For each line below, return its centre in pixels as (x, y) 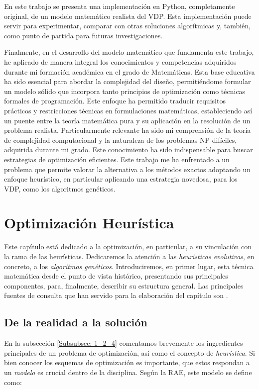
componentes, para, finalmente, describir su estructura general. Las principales (124, 285)
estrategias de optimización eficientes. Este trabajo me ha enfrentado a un (117, 159)
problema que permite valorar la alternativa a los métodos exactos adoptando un (128, 169)
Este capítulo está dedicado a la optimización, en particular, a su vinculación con (128, 246)
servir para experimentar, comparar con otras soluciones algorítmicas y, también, (128, 26)
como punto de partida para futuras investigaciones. (83, 35)
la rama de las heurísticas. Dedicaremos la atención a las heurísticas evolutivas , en (129, 256)
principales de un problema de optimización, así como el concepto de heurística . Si (129, 352)
